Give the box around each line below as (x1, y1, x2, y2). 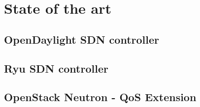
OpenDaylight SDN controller (4, 31, 159, 47)
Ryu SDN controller (4, 60, 108, 76)
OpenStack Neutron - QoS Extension (4, 89, 197, 105)
